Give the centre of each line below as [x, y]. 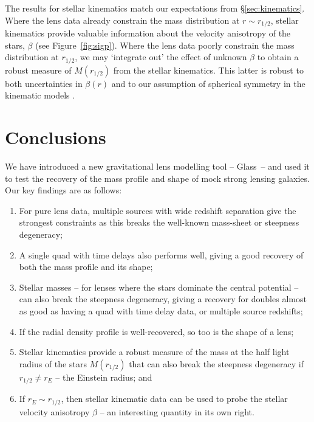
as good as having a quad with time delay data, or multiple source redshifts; [161, 310]
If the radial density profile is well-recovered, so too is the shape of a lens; [156, 331]
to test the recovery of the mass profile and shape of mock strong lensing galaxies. [157, 178]
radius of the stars [53, 363]
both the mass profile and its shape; [86, 267]
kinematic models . [40, 95]
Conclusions [56, 137]
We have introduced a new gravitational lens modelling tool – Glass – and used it [157, 166]
